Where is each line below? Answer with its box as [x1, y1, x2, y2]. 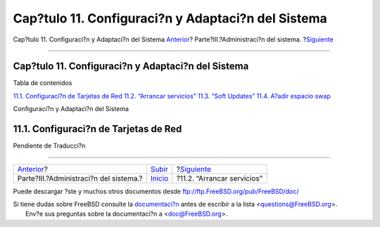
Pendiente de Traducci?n [13, 141, 86, 150]
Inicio [150, 173, 169, 183]
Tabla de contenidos [13, 79, 72, 87]
